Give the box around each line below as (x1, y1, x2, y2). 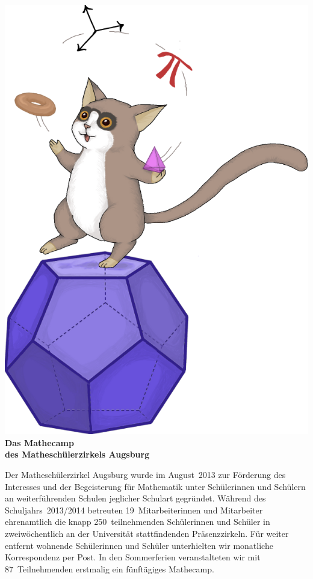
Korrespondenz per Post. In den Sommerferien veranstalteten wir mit (5, 551, 261, 563)
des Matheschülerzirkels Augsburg (5, 448, 150, 461)
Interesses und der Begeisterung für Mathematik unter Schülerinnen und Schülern (5, 480, 306, 492)
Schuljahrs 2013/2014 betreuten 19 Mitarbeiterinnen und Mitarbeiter (5, 503, 263, 516)
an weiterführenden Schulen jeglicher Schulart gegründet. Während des (5, 492, 266, 504)
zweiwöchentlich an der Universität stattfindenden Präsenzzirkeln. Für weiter (5, 527, 289, 540)
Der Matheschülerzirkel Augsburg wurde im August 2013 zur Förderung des (5, 468, 286, 481)
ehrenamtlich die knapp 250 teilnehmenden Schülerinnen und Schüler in (5, 515, 270, 528)
